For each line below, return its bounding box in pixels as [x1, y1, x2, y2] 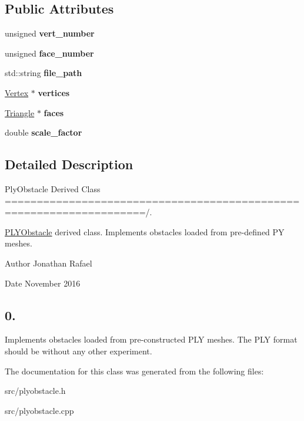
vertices [38, 86, 70, 98]
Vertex [5, 86, 29, 98]
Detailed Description [5, 155, 133, 173]
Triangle [5, 106, 35, 119]
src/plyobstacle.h [5, 384, 66, 397]
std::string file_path [5, 67, 82, 79]
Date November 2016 [5, 277, 81, 289]
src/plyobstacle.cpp [5, 404, 74, 416]
